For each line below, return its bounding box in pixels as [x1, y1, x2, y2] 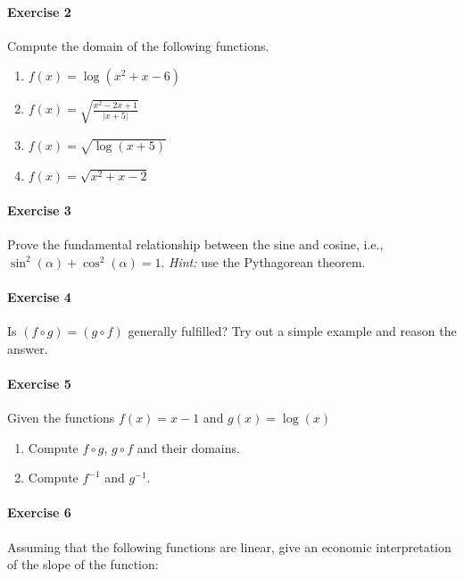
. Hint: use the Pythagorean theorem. [161, 252, 366, 271]
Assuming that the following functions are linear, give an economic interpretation [7, 537, 452, 556]
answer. [7, 339, 48, 357]
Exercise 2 [7, 2, 71, 21]
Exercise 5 [7, 373, 71, 392]
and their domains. [137, 438, 240, 457]
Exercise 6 [7, 503, 71, 522]
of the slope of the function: [7, 555, 159, 574]
